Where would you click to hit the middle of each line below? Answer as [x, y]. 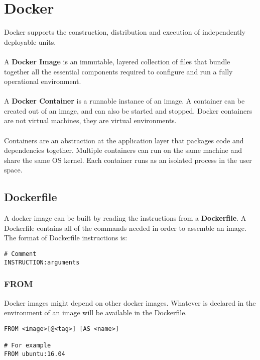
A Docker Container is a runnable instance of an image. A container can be [124, 101]
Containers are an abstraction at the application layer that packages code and [124, 140]
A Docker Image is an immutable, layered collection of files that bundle [117, 61]
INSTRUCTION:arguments [42, 262]
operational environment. [43, 81]
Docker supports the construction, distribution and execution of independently [125, 32]
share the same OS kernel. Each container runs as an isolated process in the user [128, 160]
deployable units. [30, 41]
